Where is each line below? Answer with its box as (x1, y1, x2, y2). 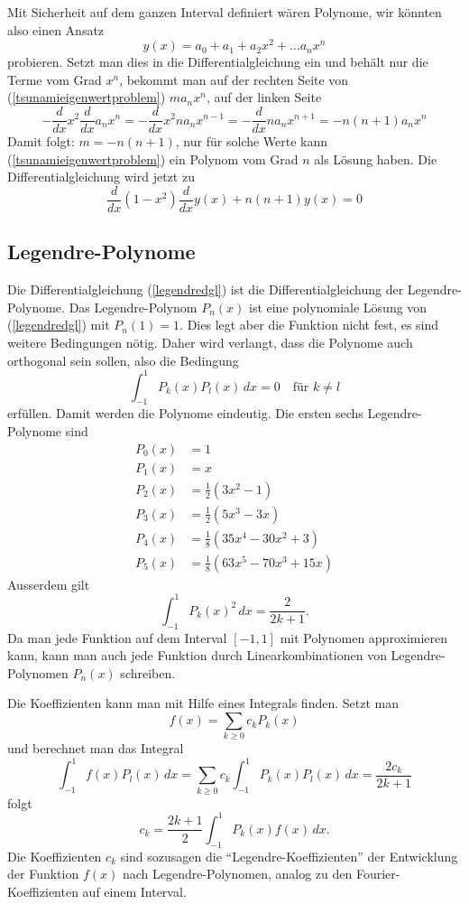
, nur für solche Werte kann (175, 132, 328, 151)
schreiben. (120, 663, 176, 682)
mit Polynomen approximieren (280, 628, 448, 647)
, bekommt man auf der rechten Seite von (119, 70, 349, 89)
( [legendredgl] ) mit (7, 315, 110, 334)
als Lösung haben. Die (314, 149, 437, 168)
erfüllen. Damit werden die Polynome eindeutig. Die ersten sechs (7, 404, 363, 423)
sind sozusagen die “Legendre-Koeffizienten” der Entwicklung (120, 846, 458, 865)
